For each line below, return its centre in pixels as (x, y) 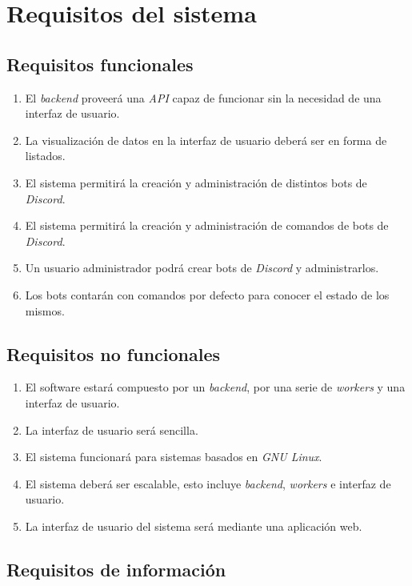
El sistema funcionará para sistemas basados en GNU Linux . (174, 457)
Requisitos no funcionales (114, 353)
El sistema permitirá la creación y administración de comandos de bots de (207, 225)
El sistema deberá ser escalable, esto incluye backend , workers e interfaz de (208, 483)
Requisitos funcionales (100, 64)
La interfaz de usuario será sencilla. (112, 429)
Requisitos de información (116, 569)
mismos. (45, 310)
